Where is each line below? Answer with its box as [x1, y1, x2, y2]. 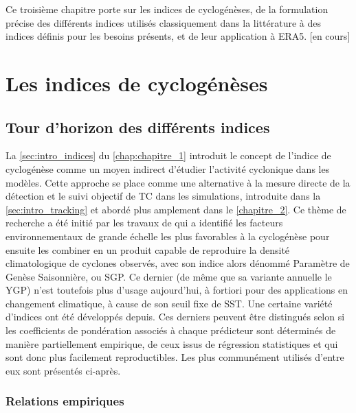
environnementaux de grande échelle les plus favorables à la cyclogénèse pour [5, 228, 330, 243]
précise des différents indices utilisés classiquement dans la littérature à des [5, 15, 321, 29]
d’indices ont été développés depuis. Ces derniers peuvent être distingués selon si [5, 309, 345, 324]
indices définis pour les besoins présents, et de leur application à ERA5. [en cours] [5, 29, 351, 43]
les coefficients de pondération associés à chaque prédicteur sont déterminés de [5, 323, 336, 338]
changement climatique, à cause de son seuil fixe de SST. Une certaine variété [5, 296, 333, 310]
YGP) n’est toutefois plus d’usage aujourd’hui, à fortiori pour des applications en [5, 283, 348, 297]
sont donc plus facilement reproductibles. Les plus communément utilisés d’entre [5, 350, 344, 364]
